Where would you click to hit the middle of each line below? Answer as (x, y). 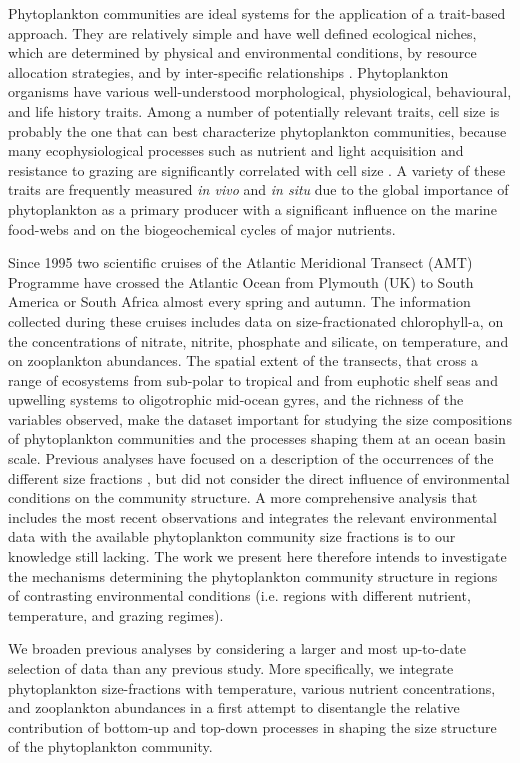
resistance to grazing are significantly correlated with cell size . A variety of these (257, 169)
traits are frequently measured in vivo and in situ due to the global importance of (258, 189)
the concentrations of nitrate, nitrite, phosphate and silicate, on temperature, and (258, 340)
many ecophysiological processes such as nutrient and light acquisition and (236, 150)
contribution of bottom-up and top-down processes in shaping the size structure (252, 726)
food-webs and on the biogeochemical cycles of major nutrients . (202, 228)
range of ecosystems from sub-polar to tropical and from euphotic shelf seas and (253, 379)
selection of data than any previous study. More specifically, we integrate (231, 668)
